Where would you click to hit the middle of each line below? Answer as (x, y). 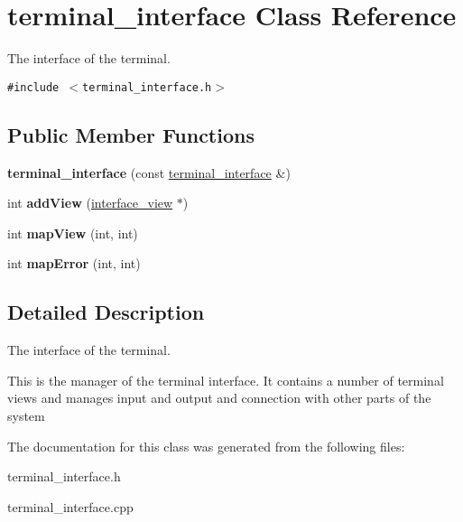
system (26, 415)
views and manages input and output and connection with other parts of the (219, 398)
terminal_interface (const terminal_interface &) (149, 172)
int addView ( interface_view (90, 203)
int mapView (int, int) (73, 233)
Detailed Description (106, 312)
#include (33, 87)
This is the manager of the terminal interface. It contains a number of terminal (226, 380)
